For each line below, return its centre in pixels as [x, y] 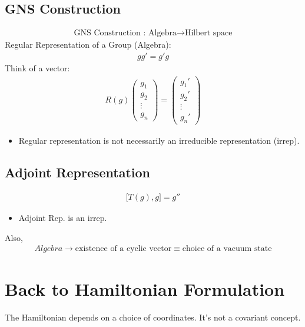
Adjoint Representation [78, 172]
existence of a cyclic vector [123, 249]
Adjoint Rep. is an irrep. [63, 217]
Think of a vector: [37, 67]
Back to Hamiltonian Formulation [145, 289]
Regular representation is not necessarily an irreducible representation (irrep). [159, 141]
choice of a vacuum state [227, 249]
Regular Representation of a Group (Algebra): [88, 44]
